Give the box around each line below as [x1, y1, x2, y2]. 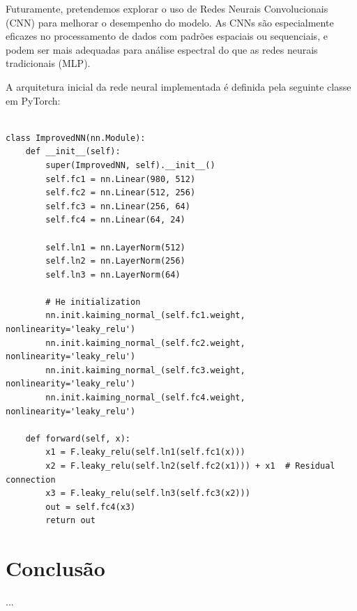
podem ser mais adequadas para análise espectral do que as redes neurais [6, 42, 318, 56]
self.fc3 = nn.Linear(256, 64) [45, 201, 190, 211]
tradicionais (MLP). [6, 56, 91, 70]
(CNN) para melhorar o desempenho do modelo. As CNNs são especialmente [6, 15, 334, 29]
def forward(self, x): [25, 433, 130, 444]
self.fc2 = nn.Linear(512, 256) [45, 188, 196, 198]
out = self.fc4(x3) [45, 501, 136, 512]
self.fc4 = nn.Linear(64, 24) [45, 215, 185, 225]
